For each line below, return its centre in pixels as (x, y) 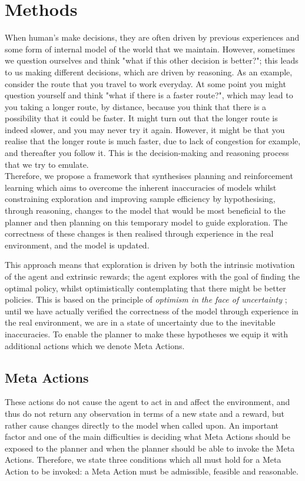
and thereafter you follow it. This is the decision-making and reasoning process (147, 153)
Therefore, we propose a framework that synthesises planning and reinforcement (149, 176)
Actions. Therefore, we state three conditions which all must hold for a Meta (143, 460)
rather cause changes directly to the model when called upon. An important (142, 425)
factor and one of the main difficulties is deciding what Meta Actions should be (147, 437)
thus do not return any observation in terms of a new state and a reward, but (145, 413)
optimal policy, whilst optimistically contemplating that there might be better (145, 288)
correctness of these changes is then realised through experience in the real (139, 233)
